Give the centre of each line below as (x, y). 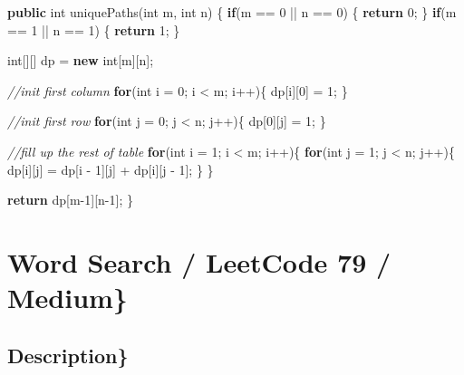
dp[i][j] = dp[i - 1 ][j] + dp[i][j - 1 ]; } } (111, 169)
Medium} (68, 298)
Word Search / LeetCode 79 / (199, 261)
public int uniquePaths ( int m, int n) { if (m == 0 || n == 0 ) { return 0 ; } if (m (232, 12)
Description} (68, 355)
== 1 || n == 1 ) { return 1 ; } (94, 29)
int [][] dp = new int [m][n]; (81, 60)
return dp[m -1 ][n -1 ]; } (70, 200)
